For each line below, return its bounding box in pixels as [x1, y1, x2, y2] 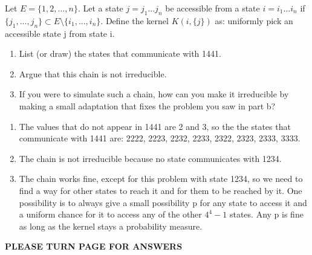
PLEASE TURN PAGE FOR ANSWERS [5, 240, 183, 253]
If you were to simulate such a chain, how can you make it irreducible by [19, 88, 289, 100]
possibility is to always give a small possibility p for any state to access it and [19, 196, 307, 208]
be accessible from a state [165, 2, 260, 14]
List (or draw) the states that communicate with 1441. [19, 47, 221, 60]
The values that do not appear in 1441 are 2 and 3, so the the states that [19, 120, 291, 132]
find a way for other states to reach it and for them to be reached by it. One [19, 184, 302, 196]
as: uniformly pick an [215, 14, 293, 27]
